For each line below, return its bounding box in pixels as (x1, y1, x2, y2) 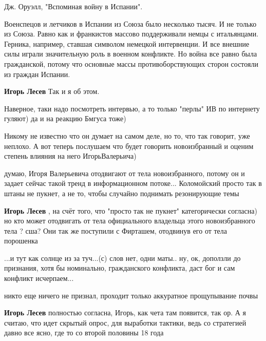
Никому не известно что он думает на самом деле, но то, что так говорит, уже (4, 130, 250, 141)
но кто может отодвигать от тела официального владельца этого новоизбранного (4, 215, 255, 226)
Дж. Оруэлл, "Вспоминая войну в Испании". (4, 1, 143, 11)
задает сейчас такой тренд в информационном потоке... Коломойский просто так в (4, 178, 262, 188)
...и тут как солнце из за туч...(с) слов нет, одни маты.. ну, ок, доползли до (4, 252, 241, 263)
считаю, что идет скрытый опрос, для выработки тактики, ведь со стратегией (4, 317, 246, 328)
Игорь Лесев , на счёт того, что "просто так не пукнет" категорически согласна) (4, 205, 257, 216)
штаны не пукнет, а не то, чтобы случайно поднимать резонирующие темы (4, 187, 239, 198)
